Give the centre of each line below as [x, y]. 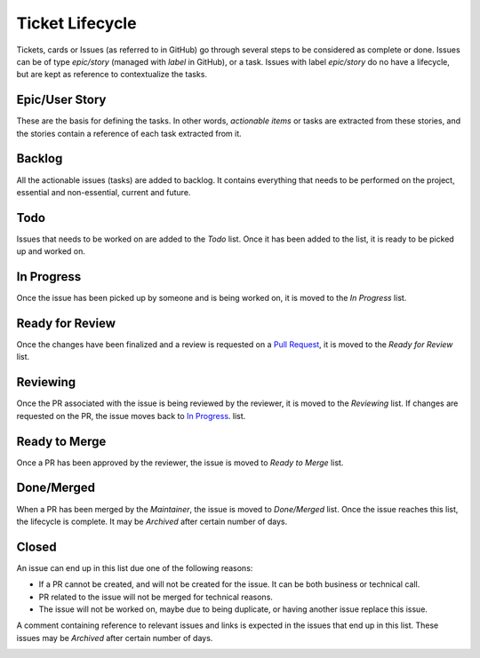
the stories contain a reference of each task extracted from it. [129, 133]
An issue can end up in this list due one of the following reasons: [135, 567]
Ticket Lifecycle [76, 23]
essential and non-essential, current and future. [104, 192]
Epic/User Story [61, 100]
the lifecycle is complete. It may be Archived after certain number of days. [152, 521]
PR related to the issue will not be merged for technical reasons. [156, 597]
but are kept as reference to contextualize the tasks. [112, 75]
